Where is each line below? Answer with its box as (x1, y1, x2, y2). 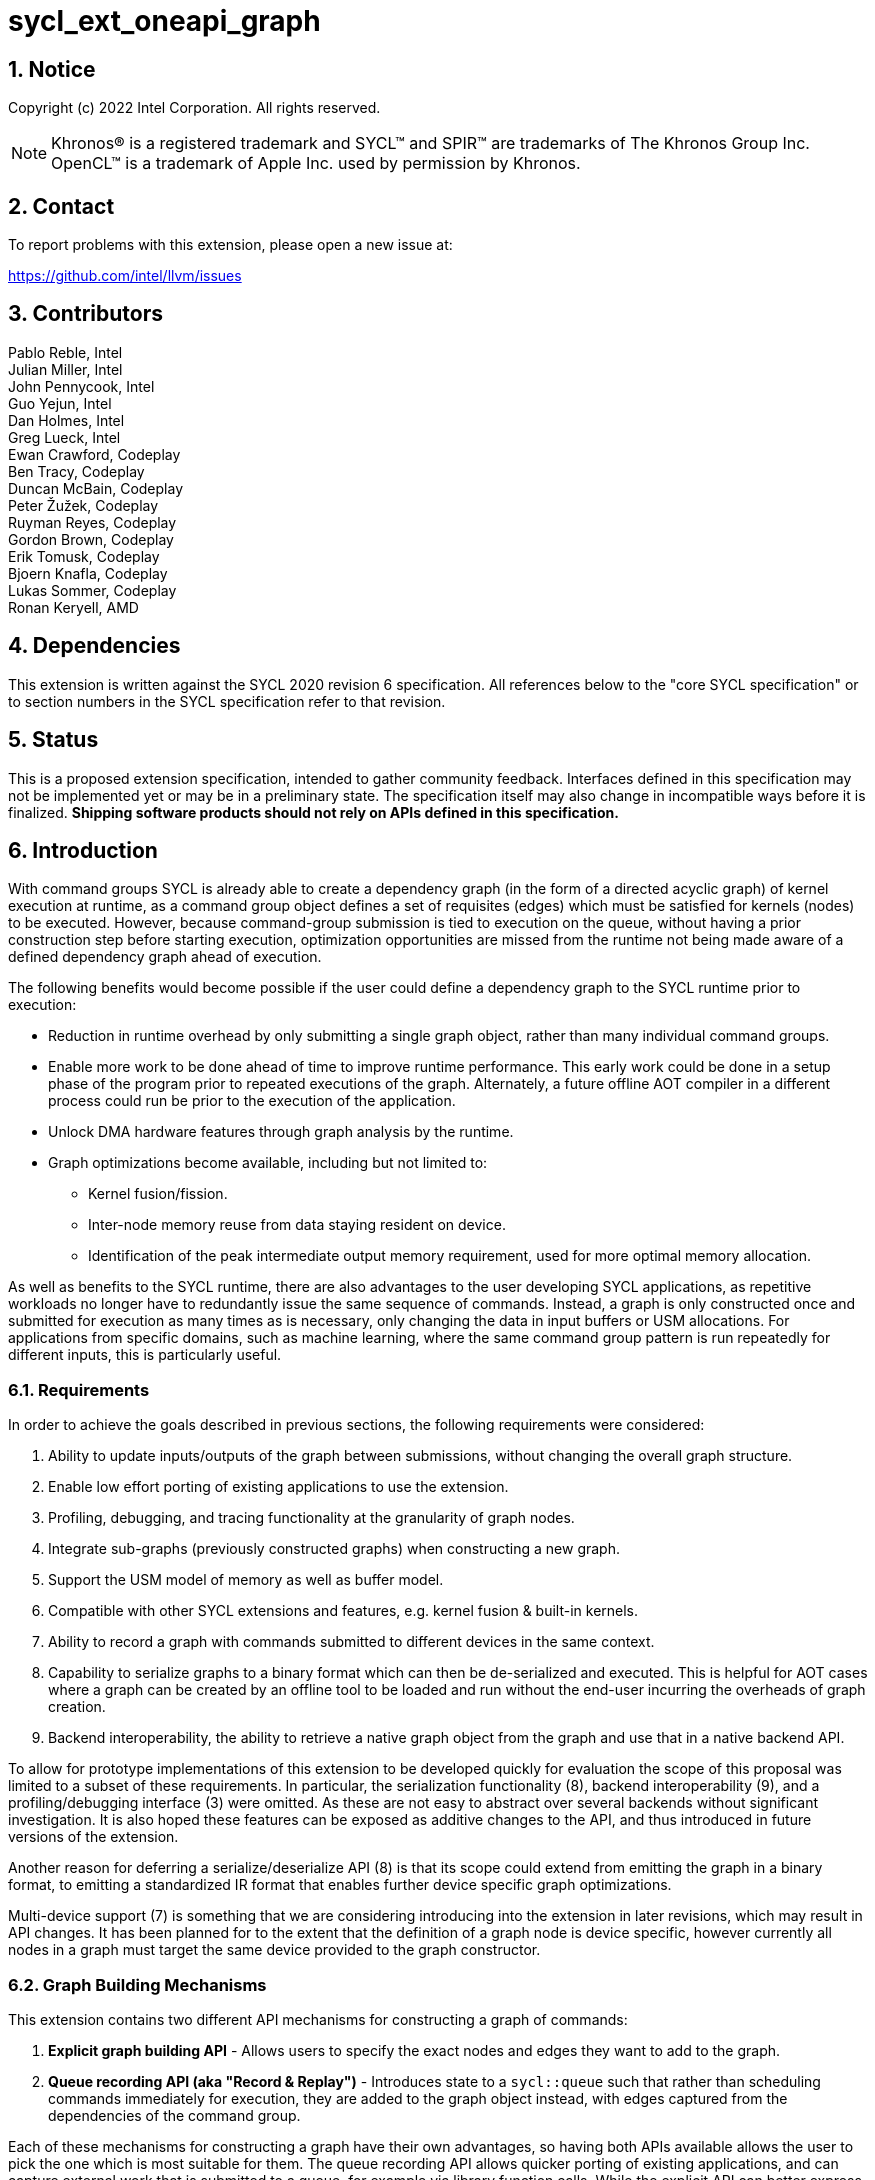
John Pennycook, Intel (8, 377, 155, 395)
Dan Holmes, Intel (8, 411, 125, 429)
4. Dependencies (8, 633, 181, 659)
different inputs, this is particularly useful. (8, 1346, 282, 1364)
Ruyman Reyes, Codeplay (8, 513, 177, 531)
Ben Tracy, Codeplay (8, 462, 145, 480)
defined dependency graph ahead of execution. (8, 948, 322, 966)
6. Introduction (8, 837, 158, 863)
